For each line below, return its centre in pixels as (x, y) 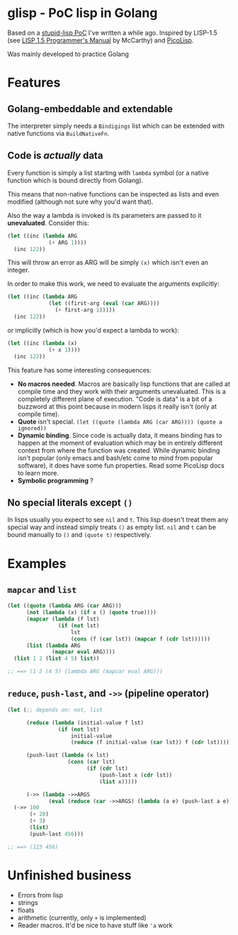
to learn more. (38, 472)
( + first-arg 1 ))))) (85, 310)
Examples (37, 564)
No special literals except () (70, 503)
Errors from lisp (40, 895)
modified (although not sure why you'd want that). (80, 201)
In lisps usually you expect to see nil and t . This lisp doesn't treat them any (118, 520)
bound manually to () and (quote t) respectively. (80, 535)
